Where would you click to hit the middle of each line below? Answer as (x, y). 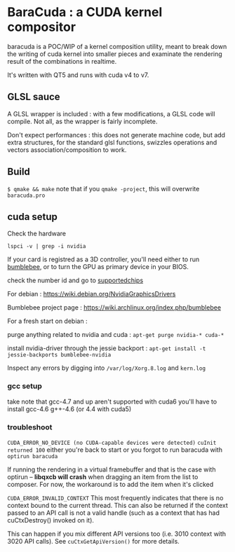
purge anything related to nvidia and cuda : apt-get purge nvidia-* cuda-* (116, 335)
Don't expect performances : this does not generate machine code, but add (116, 134)
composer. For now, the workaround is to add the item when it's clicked (110, 484)
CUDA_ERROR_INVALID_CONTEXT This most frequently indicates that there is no (115, 497)
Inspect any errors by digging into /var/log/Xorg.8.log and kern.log (106, 368)
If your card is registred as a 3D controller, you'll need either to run (103, 259)
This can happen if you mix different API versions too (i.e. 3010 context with (117, 534)
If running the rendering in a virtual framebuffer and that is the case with (112, 469)
